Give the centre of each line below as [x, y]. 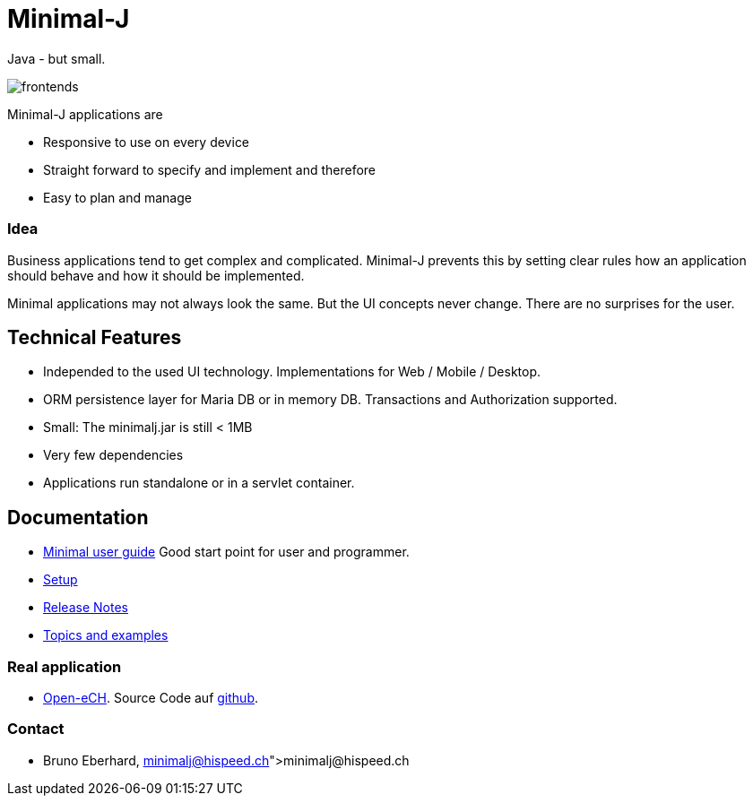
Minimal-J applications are [85, 114]
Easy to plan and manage [117, 197]
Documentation [78, 517]
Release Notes [86, 608]
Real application [65, 666]
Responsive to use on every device [147, 142]
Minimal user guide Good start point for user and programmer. [226, 552]
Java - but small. [56, 58]
